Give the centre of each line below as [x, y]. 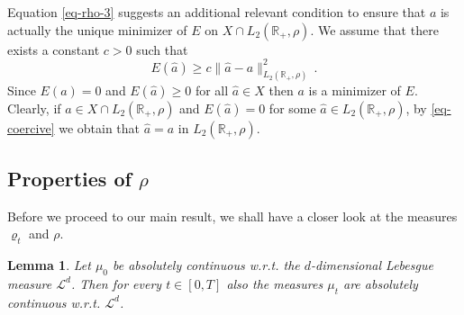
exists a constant [54, 49]
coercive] [31, 127]
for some [292, 108]
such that [162, 49]
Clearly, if [34, 108]
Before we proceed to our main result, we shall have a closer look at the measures [232, 216]
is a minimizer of [355, 90]
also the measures [275, 283]
